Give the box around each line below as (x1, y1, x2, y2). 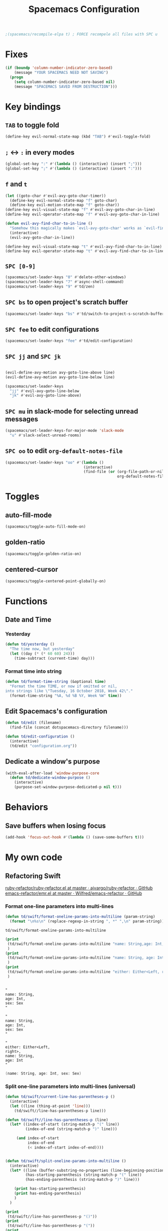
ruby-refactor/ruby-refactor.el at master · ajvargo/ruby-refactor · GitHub (5, 885, 153, 891)
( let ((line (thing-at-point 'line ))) (9, 1103, 91, 1109)
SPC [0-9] (5, 263, 36, 270)
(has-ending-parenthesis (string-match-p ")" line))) (25, 1177, 140, 1182)
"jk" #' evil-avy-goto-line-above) (9, 393, 81, 398)
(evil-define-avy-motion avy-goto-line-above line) (5, 370, 115, 375)
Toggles (5, 491, 40, 503)
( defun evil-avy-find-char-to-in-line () (5, 221, 93, 226)
